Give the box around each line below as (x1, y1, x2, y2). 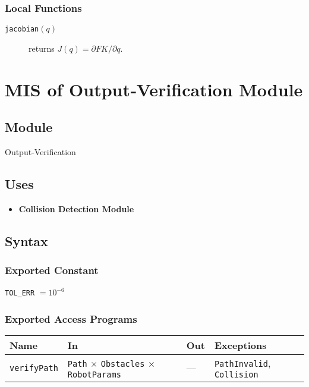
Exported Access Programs (5, 312, 137, 326)
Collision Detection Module (18, 202, 134, 215)
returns (29, 42, 55, 54)
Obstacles (100, 359, 145, 369)
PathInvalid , (214, 356, 271, 370)
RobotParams (67, 370, 121, 380)
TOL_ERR (5, 289, 35, 298)
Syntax (5, 231, 48, 250)
